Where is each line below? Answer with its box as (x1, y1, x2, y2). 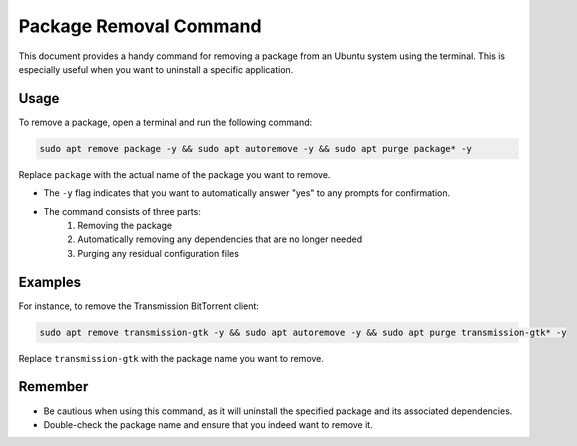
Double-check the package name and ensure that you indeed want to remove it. (43, 418, 374, 430)
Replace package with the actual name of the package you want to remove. (18, 168, 331, 180)
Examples (18, 273, 82, 290)
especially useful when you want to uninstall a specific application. (18, 63, 294, 75)
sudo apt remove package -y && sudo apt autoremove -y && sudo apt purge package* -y (39, 143, 472, 154)
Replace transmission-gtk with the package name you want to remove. (18, 352, 325, 364)
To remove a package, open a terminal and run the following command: (18, 116, 313, 128)
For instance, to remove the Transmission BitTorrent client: (18, 300, 260, 312)
